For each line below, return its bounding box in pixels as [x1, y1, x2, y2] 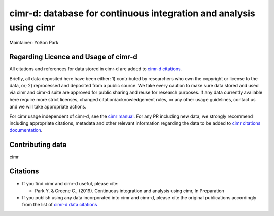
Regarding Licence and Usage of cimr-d [9, 53, 138, 61]
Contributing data [9, 140, 67, 149]
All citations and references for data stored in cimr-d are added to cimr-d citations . [9, 66, 182, 72]
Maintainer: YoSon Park [9, 40, 59, 46]
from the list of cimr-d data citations [22, 202, 97, 208]
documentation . [9, 127, 43, 133]
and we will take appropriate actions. [9, 104, 86, 110]
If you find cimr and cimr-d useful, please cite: [22, 181, 119, 187]
